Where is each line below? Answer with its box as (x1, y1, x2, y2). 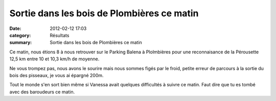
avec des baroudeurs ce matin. (9, 89, 75, 95)
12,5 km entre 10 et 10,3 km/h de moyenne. (9, 56, 100, 62)
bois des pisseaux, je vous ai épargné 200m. (9, 72, 104, 78)
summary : (9, 40, 32, 46)
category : (9, 32, 31, 38)
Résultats (50, 32, 70, 38)
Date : (9, 25, 21, 31)
